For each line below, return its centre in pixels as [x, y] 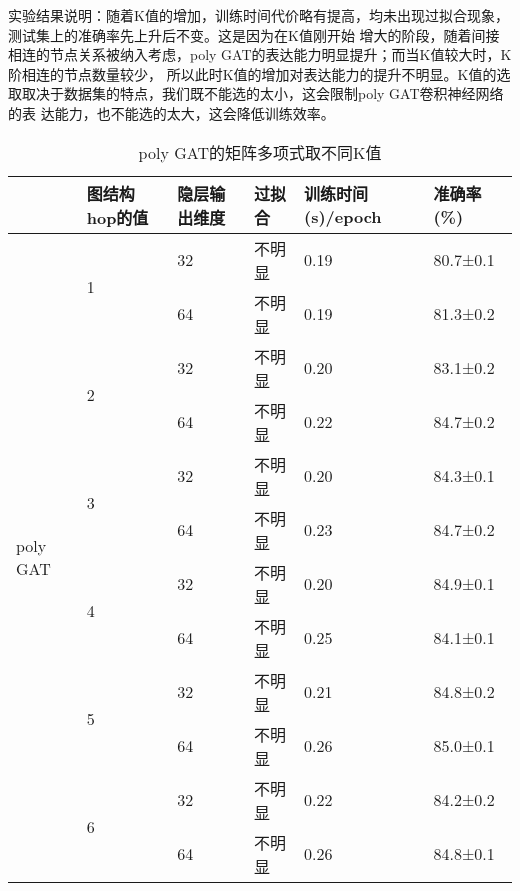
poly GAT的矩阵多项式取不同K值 [260, 152]
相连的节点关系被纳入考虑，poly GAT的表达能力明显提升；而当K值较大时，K [260, 54]
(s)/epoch [343, 217]
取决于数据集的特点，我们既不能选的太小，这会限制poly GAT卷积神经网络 [262, 93]
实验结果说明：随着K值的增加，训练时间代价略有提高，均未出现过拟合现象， [258, 15]
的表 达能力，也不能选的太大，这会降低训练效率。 [171, 112]
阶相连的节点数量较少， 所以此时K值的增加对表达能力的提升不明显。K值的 [252, 73]
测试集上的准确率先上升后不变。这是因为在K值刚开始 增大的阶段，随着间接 [254, 34]
